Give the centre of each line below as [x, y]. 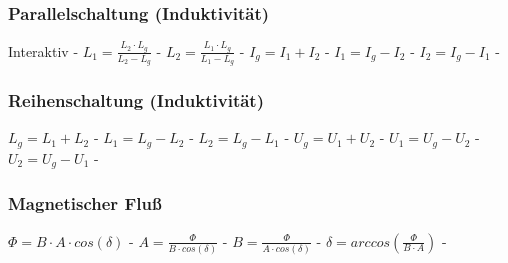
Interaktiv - [43, 50]
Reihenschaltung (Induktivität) [136, 100]
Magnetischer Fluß [85, 203]
